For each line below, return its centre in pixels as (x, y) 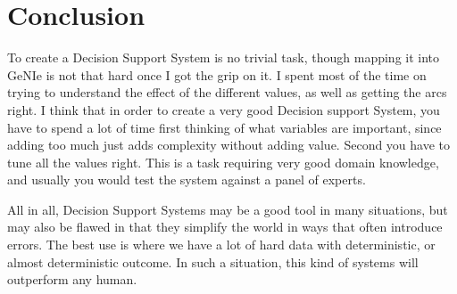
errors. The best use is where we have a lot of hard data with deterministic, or (221, 245)
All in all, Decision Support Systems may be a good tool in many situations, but (228, 209)
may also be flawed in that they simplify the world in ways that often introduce (225, 227)
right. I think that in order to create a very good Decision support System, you (224, 109)
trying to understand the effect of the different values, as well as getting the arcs (227, 92)
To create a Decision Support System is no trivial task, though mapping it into (224, 57)
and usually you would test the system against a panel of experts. (187, 180)
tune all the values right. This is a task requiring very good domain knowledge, (223, 162)
